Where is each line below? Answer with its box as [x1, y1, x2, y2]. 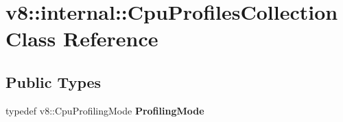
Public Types [5, 71, 102, 92]
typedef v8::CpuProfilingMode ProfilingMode [5, 103, 204, 117]
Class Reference [5, 25, 158, 52]
